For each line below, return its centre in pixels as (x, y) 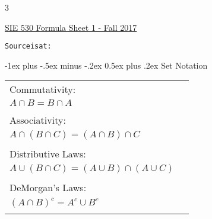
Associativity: (38, 120)
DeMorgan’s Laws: (48, 188)
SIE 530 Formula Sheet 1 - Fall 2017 (71, 27)
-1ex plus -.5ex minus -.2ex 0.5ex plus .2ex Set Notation (106, 65)
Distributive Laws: (48, 154)
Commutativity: (43, 89)
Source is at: (28, 46)
